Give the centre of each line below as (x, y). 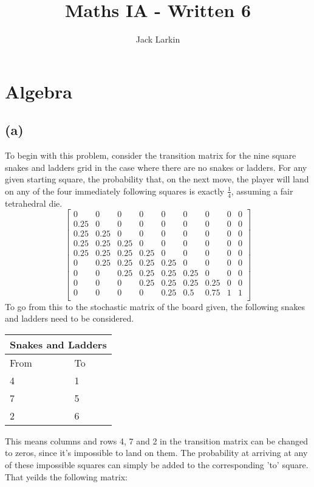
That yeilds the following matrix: (66, 476)
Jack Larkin (158, 39)
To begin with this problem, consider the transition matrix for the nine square (151, 155)
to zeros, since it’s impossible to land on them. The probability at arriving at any (156, 453)
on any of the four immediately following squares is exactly (115, 191)
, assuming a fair (262, 191)
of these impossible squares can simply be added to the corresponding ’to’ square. (157, 465)
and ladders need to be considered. (70, 318)
